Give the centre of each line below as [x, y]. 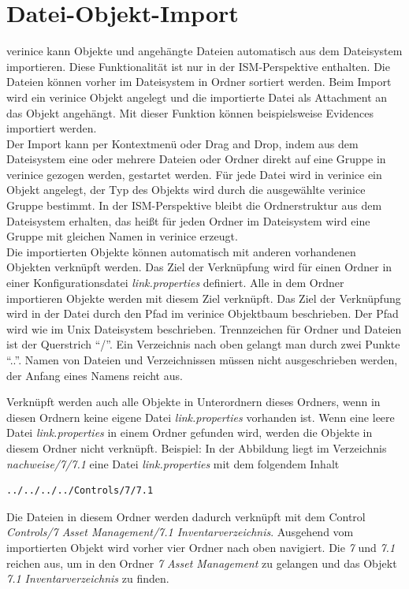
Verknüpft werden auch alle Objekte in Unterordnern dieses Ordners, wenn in [193, 402]
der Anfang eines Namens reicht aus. [95, 375]
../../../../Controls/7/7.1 [80, 491]
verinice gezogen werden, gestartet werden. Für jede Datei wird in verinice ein [194, 174]
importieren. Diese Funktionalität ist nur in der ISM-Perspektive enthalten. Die [198, 66]
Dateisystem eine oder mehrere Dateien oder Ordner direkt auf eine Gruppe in [196, 159]
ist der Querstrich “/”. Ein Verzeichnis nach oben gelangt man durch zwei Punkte [203, 344]
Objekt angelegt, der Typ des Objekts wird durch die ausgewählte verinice [186, 190]
